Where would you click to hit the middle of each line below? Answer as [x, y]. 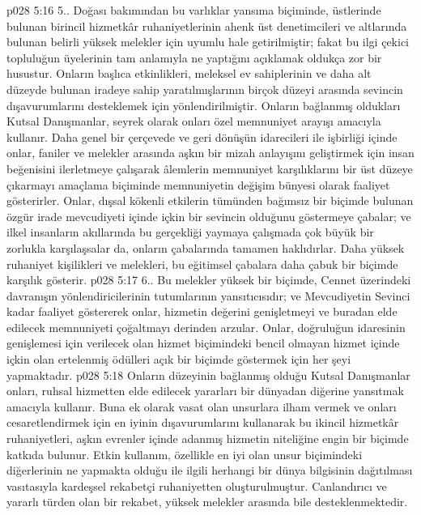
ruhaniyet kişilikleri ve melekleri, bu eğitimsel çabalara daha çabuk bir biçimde [202, 264]
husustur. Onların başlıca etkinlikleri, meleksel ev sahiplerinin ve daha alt [189, 73]
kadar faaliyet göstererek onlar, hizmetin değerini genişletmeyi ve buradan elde [202, 311]
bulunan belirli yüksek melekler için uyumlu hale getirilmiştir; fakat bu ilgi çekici [208, 42]
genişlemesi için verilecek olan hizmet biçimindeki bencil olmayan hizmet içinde [203, 343]
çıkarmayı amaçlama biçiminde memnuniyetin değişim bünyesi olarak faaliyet [198, 184]
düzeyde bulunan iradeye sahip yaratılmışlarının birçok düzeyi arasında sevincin [205, 89]
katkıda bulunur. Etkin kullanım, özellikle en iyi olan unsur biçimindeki [185, 454]
